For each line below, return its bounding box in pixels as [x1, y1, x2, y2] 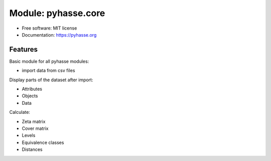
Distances [22, 146, 43, 152]
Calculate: [9, 109, 30, 115]
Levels [22, 132, 36, 138]
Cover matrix [22, 125, 49, 131]
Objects [22, 93, 38, 99]
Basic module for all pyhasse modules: [9, 58, 89, 64]
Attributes [22, 86, 43, 92]
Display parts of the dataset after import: [9, 77, 93, 83]
